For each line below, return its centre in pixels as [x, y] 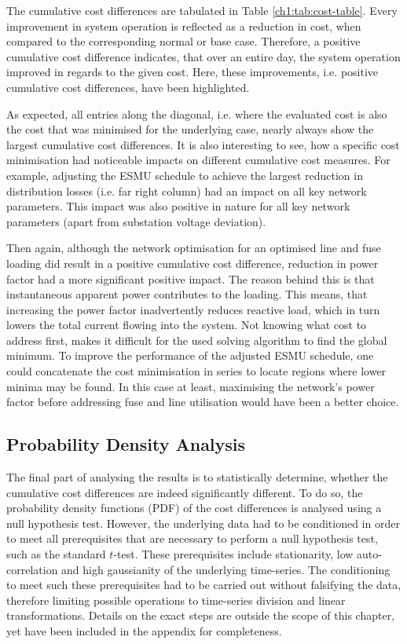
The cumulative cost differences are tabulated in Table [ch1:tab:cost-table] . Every [202, 10]
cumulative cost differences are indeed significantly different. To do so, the [185, 492]
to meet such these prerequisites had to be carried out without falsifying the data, [204, 585]
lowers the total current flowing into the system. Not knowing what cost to [187, 325]
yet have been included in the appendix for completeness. [144, 630]
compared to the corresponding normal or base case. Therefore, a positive [183, 41]
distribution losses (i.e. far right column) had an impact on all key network [187, 190]
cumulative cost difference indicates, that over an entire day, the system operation [203, 56]
